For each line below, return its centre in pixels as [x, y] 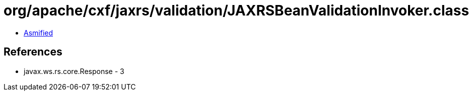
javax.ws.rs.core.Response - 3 [74, 71]
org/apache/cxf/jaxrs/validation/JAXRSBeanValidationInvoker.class [236, 10]
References [33, 52]
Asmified [39, 32]
